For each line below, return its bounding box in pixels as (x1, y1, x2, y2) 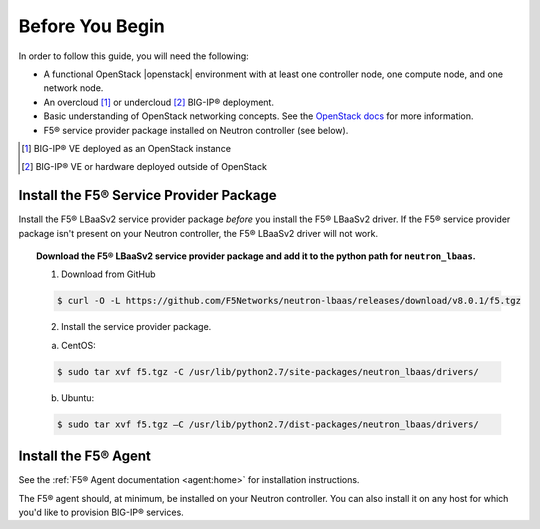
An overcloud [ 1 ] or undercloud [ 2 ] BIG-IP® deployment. (43, 96, 275, 108)
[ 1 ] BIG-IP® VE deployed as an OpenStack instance (21, 142, 232, 154)
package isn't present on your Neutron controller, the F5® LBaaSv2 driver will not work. (18, 227, 379, 239)
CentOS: (61, 339, 96, 351)
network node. (43, 82, 104, 94)
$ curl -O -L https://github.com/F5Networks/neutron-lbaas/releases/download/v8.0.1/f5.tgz (56, 295, 522, 307)
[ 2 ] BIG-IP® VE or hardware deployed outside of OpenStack (21, 161, 267, 173)
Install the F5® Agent (18, 448, 152, 465)
